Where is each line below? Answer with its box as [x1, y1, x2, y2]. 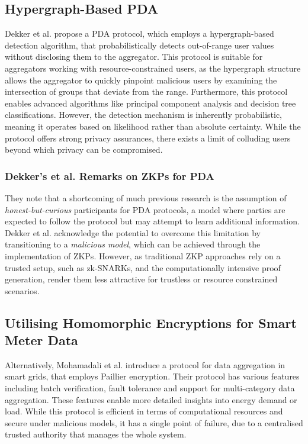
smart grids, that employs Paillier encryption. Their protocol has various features [5, 370, 300, 382]
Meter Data [5, 331, 78, 349]
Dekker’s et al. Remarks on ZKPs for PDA [5, 168, 214, 183]
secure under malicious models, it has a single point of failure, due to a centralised [5, 416, 303, 429]
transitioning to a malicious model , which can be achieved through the [5, 238, 261, 250]
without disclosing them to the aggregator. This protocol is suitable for [5, 50, 263, 63]
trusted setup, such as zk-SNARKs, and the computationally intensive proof [5, 261, 281, 274]
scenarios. [5, 284, 40, 297]
